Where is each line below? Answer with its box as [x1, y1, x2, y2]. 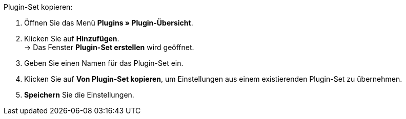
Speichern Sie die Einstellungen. [24, 90, 134, 99]
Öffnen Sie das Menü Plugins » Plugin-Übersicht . [24, 18, 193, 27]
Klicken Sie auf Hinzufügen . [24, 34, 119, 43]
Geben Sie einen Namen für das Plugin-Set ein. [24, 59, 184, 67]
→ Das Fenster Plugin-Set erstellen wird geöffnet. [24, 43, 194, 52]
